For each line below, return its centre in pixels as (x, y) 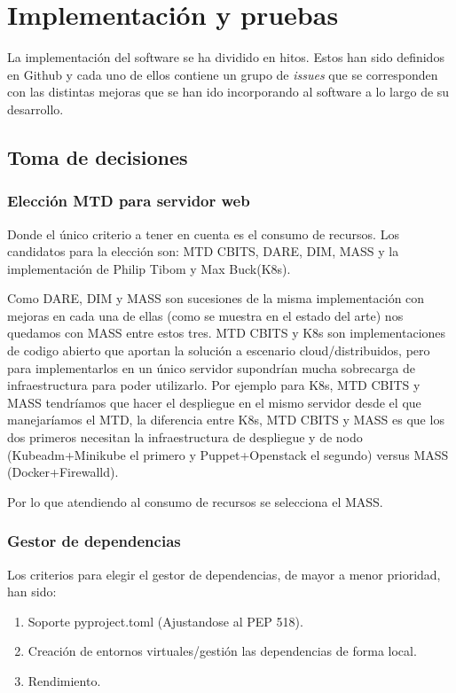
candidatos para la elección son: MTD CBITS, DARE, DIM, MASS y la (203, 251)
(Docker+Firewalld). (63, 472)
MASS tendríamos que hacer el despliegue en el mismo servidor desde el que (214, 402)
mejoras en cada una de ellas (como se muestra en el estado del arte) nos (205, 315)
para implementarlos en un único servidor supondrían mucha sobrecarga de (211, 367)
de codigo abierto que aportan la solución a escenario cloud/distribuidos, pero (219, 350)
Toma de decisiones (98, 156)
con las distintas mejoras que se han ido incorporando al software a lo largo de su (228, 92)
